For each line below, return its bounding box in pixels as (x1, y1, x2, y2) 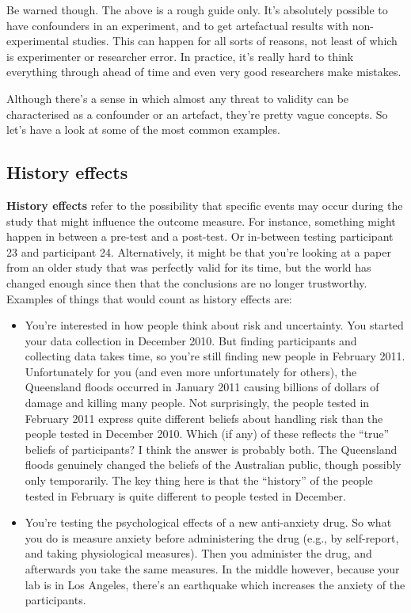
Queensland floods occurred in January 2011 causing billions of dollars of (25, 379, 379, 395)
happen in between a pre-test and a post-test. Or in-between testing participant (6, 228, 394, 245)
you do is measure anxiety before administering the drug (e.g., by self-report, (25, 529, 399, 546)
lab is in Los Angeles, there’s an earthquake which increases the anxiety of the (25, 576, 405, 592)
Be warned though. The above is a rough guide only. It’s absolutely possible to (6, 2, 388, 17)
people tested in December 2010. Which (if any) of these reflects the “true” (25, 425, 390, 442)
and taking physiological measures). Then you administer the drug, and (25, 545, 372, 562)
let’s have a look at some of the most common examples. (6, 121, 280, 138)
